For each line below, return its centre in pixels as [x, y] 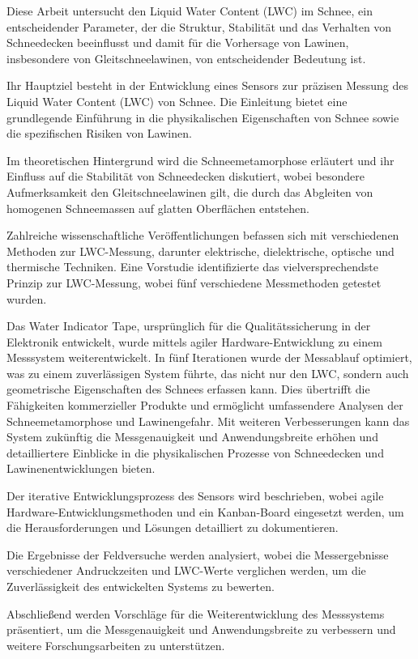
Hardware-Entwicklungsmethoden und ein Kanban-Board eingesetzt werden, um [205, 511]
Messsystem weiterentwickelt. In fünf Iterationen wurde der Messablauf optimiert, [209, 357]
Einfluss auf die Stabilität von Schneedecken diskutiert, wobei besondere [186, 176]
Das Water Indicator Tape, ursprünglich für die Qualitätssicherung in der [189, 326]
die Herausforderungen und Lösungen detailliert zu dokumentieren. [173, 527]
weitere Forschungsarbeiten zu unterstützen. [116, 645]
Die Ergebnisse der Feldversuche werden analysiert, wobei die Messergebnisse [198, 554]
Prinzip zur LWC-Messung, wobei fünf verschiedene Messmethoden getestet [194, 282]
